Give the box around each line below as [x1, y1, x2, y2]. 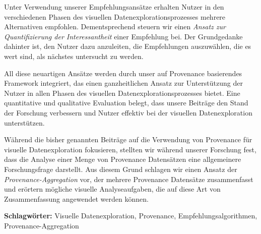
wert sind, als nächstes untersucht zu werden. [4, 50, 144, 61]
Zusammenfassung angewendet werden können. [4, 193, 149, 204]
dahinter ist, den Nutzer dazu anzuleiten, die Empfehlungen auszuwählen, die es [4, 41, 251, 51]
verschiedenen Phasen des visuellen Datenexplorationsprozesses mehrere [4, 11, 226, 22]
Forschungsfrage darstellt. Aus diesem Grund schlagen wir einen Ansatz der [4, 163, 237, 174]
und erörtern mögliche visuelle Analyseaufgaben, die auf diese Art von [4, 184, 221, 194]
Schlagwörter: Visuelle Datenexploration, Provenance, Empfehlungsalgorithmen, [4, 210, 257, 221]
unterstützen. [4, 117, 45, 128]
